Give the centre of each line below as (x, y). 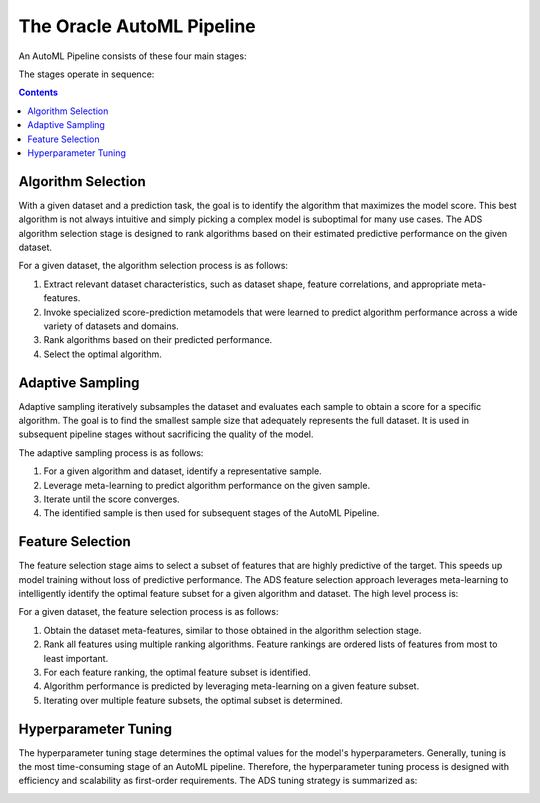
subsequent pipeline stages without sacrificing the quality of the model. (166, 434)
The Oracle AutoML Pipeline (137, 26)
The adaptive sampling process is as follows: (111, 452)
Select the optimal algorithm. (102, 354)
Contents (38, 92)
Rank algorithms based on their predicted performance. (158, 340)
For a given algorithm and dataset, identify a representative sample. (182, 471)
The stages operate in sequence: (86, 74)
